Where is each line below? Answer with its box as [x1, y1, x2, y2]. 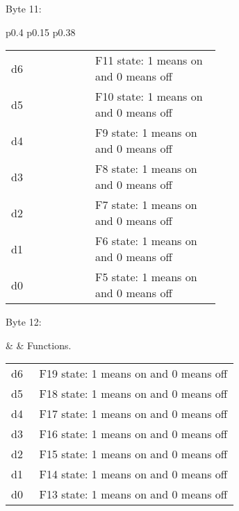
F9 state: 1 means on [94, 124, 197, 141]
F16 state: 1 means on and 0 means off [39, 426, 228, 442]
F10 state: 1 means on [94, 88, 203, 105]
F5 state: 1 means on [94, 269, 197, 285]
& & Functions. [6, 337, 72, 352]
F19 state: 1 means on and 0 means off [39, 365, 228, 382]
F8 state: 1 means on [94, 160, 197, 177]
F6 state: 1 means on [94, 233, 197, 249]
